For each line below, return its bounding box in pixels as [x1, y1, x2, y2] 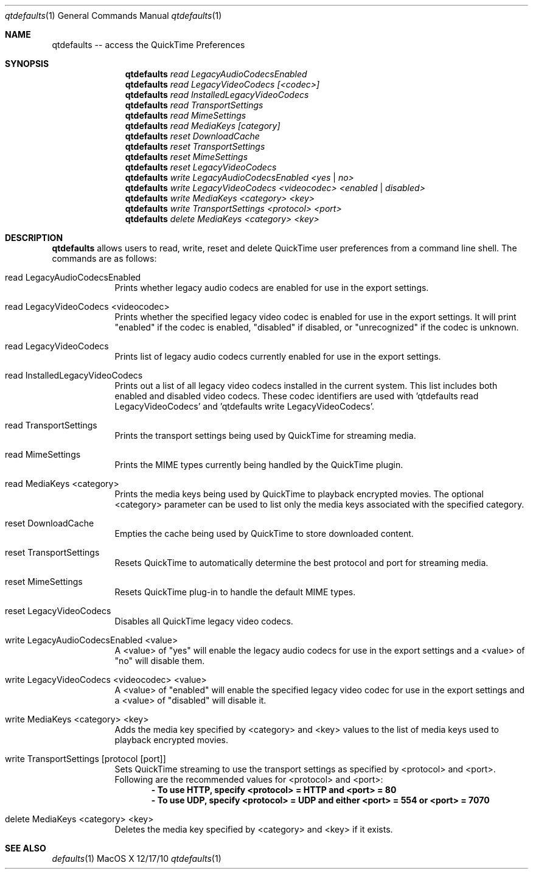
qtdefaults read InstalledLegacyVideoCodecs [125, 89, 309, 100]
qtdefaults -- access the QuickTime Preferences [52, 40, 245, 50]
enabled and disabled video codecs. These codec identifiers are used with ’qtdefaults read [114, 391, 479, 401]
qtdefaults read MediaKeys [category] [125, 121, 280, 131]
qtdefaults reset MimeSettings [125, 152, 248, 162]
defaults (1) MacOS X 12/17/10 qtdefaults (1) [52, 853, 221, 864]
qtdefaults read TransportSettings [125, 100, 263, 110]
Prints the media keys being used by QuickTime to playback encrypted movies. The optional [114, 489, 484, 499]
